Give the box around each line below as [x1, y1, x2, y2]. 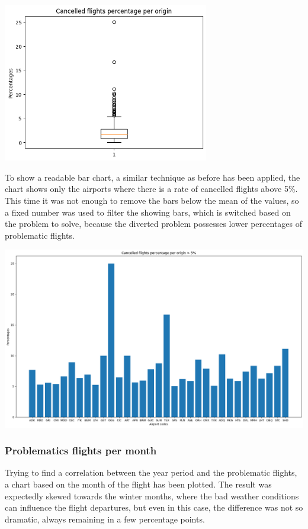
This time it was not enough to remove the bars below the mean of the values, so [5, 194, 299, 207]
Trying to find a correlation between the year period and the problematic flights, [5, 466, 297, 479]
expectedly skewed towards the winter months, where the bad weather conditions [5, 489, 299, 502]
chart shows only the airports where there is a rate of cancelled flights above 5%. [5, 182, 298, 195]
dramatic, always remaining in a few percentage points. [5, 512, 205, 525]
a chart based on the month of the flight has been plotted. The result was [5, 478, 272, 490]
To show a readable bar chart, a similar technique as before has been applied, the [5, 171, 300, 183]
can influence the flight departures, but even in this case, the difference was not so [5, 501, 303, 514]
